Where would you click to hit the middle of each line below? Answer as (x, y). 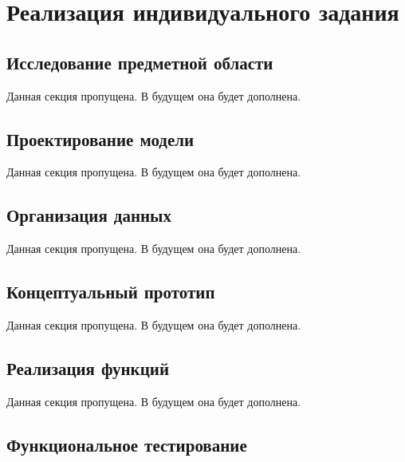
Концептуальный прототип (111, 292)
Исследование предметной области (140, 62)
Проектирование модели (100, 138)
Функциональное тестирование (127, 444)
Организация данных (89, 215)
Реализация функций (88, 367)
